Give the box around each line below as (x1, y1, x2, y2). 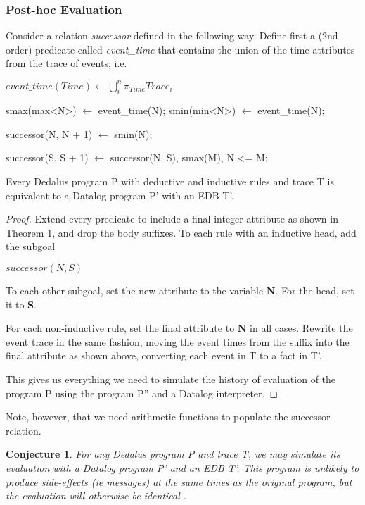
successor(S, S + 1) (6, 150, 89, 165)
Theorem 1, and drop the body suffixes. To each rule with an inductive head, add (6, 225, 357, 239)
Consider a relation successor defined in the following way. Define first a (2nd (6, 28, 338, 43)
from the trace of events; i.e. (6, 56, 127, 70)
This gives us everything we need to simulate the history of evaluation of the (6, 372, 336, 387)
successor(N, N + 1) (6, 126, 93, 141)
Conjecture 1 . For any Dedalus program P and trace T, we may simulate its (6, 447, 340, 461)
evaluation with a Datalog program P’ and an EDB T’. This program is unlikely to (6, 460, 359, 475)
